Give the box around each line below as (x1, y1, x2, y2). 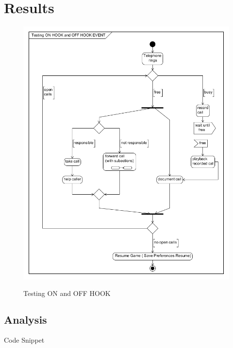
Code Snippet (4, 334, 45, 345)
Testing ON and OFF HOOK (23, 288, 111, 298)
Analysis (4, 311, 47, 327)
